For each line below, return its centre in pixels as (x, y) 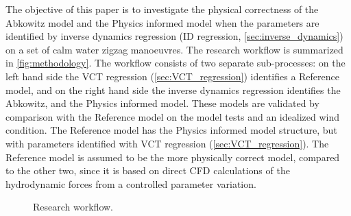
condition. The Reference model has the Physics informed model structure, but (171, 130)
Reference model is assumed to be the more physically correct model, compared (173, 157)
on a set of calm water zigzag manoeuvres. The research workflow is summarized (174, 49)
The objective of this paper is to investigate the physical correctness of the (162, 9)
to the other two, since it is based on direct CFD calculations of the (148, 170)
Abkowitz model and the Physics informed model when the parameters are (162, 22)
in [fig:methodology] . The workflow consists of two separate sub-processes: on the (175, 63)
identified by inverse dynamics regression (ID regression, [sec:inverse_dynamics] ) (174, 36)
